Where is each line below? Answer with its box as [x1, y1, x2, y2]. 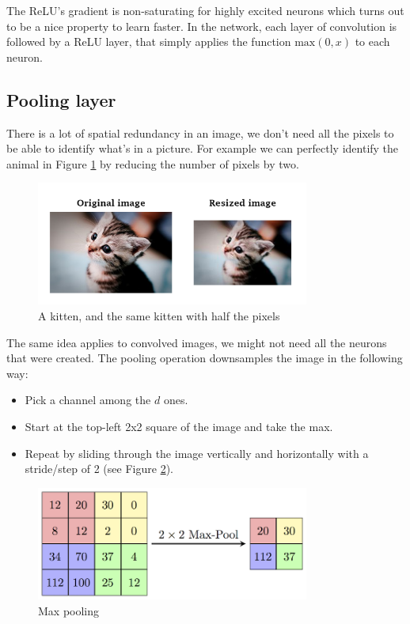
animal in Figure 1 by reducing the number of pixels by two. [6, 155, 299, 172]
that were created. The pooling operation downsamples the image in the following [6, 350, 403, 366]
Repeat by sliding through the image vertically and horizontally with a [25, 444, 369, 461]
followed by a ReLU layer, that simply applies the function [6, 33, 291, 50]
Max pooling [38, 602, 100, 618]
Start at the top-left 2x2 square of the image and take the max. [25, 418, 333, 434]
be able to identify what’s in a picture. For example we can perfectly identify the [6, 140, 399, 157]
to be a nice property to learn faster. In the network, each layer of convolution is [6, 17, 397, 34]
